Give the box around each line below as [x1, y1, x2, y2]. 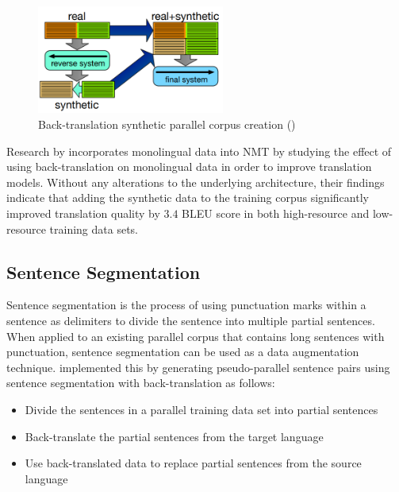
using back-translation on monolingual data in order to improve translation [6, 158, 372, 175]
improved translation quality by [6, 205, 160, 222]
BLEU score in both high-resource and [182, 205, 370, 222]
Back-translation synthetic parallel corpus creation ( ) [38, 116, 296, 133]
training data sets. [49, 220, 139, 237]
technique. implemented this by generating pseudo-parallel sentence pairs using [6, 358, 390, 375]
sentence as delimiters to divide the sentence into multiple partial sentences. [6, 312, 375, 328]
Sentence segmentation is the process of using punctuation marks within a [6, 296, 366, 313]
